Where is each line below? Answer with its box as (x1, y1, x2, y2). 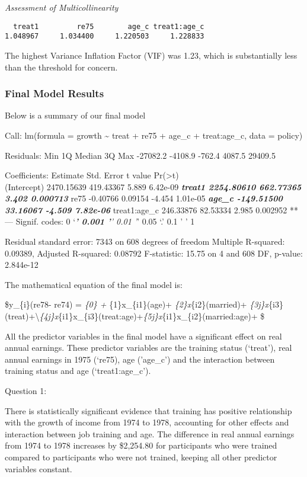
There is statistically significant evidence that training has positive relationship (5, 404, 292, 417)
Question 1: (5, 385, 47, 396)
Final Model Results (5, 86, 104, 101)
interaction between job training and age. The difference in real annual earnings (5, 427, 295, 440)
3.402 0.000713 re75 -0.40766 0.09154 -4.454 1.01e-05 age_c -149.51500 (5, 192, 283, 204)
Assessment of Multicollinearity (5, 1, 119, 13)
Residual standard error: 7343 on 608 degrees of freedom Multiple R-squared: (5, 235, 285, 248)
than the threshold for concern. (5, 60, 118, 73)
